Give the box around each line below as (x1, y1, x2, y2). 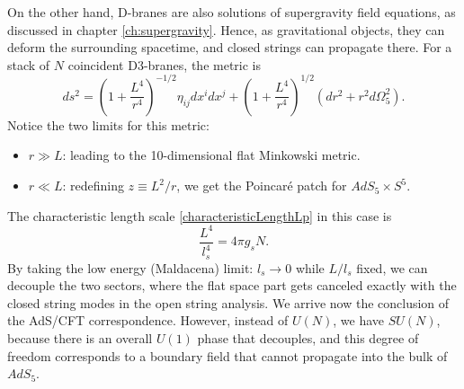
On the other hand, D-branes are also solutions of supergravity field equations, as (7, 3, 456, 21)
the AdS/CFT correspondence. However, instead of (7, 311, 289, 330)
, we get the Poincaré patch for (176, 176, 347, 195)
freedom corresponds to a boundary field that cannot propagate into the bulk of (7, 346, 448, 365)
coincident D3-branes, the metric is (67, 55, 262, 74)
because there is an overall (7, 328, 153, 347)
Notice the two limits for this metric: (7, 115, 210, 134)
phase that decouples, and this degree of (197, 328, 419, 347)
